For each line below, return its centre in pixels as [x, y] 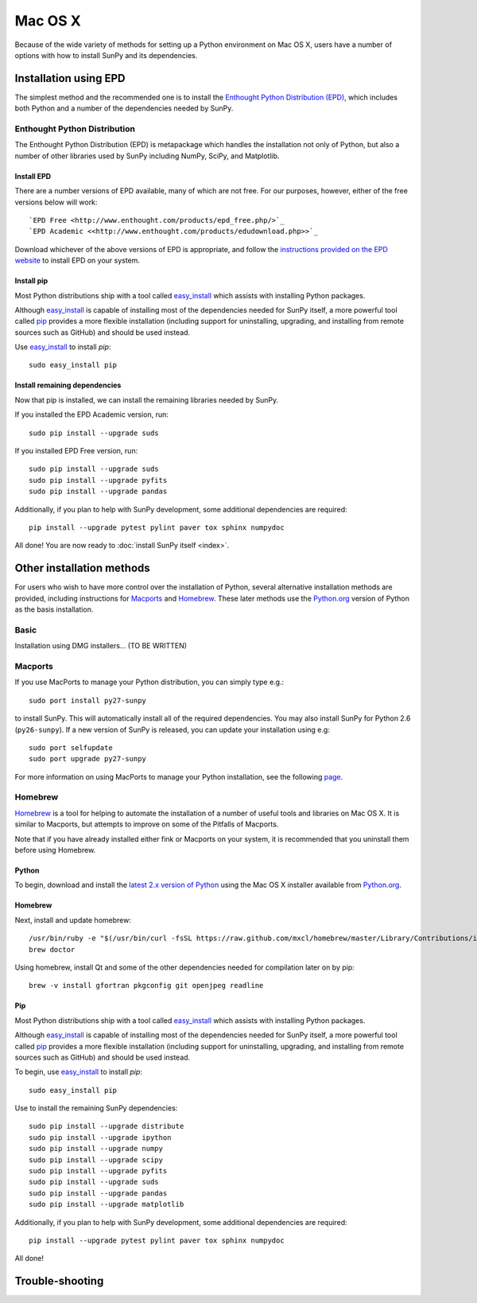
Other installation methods [82, 568]
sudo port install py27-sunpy [88, 700]
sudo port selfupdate [71, 747]
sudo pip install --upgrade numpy [96, 1149]
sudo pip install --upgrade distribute [107, 1126]
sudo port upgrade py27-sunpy [88, 759]
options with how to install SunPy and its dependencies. [106, 55]
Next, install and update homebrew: [73, 920]
